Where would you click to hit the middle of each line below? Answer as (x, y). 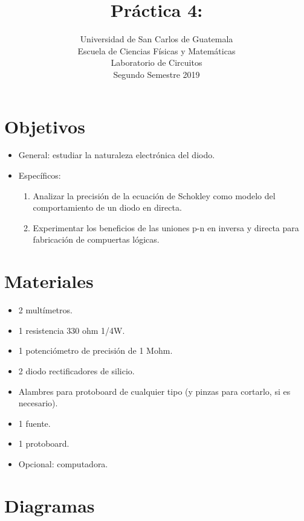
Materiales (49, 281)
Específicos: (40, 175)
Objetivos (45, 126)
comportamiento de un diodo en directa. (107, 207)
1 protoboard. (44, 443)
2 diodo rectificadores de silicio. (76, 370)
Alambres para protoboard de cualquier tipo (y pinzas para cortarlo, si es (154, 391)
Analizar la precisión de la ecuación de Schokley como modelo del (154, 195)
